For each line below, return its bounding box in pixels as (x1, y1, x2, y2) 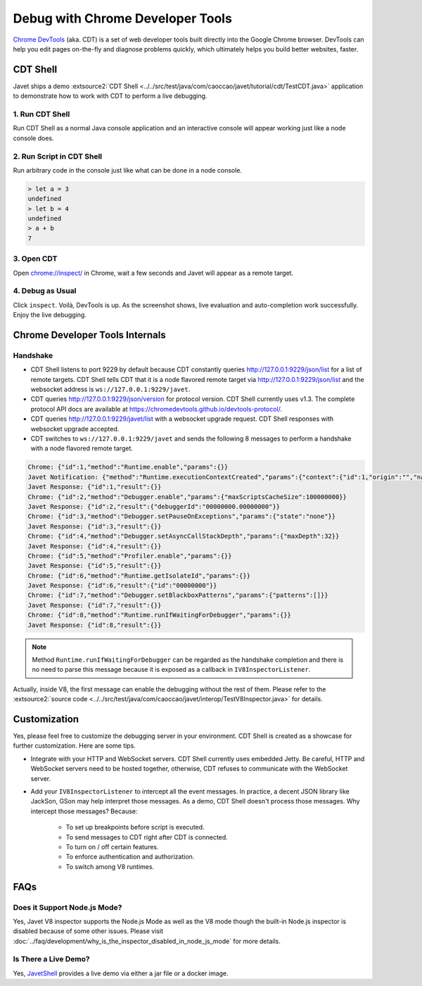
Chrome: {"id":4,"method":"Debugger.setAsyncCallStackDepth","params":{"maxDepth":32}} (27, 532, 340, 541)
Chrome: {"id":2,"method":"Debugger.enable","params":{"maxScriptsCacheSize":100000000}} (27, 493, 347, 500)
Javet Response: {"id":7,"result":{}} (27, 601, 162, 609)
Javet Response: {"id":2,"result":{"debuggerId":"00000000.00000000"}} (27, 503, 281, 510)
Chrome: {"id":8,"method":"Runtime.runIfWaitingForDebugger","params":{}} (27, 611, 292, 620)
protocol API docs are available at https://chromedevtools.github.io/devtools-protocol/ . (30, 405, 283, 413)
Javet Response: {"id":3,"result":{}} (27, 522, 162, 530)
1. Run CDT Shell (13, 109, 70, 119)
